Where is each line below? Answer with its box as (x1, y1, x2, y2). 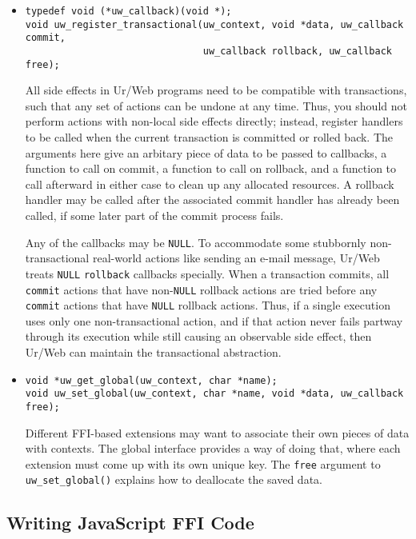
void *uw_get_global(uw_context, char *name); (25, 374, 278, 386)
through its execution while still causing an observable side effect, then (25, 328, 372, 345)
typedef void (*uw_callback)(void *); (25, 6, 232, 17)
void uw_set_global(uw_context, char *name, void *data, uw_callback (25, 388, 404, 400)
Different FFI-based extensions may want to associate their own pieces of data (25, 424, 410, 441)
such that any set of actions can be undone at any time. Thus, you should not (25, 97, 407, 114)
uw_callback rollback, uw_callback (202, 45, 392, 57)
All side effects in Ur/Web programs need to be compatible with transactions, (25, 82, 407, 98)
